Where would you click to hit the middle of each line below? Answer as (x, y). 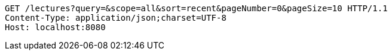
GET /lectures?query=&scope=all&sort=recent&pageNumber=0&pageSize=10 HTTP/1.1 (196, 8)
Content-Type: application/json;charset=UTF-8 (116, 18)
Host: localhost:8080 (55, 27)
